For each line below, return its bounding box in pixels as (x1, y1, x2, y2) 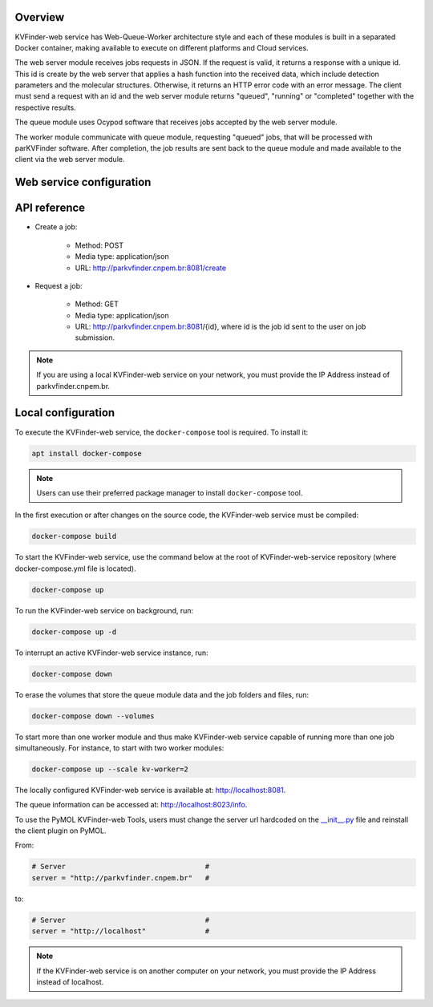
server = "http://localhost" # (31, 927, 210, 936)
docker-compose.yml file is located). (14, 564, 136, 573)
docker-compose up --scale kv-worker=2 (31, 764, 188, 774)
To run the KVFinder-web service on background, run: (14, 605, 194, 615)
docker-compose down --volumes (31, 711, 156, 721)
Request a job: (34, 281, 83, 290)
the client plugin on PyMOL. (14, 826, 107, 835)
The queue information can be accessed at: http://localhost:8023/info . (14, 800, 248, 810)
